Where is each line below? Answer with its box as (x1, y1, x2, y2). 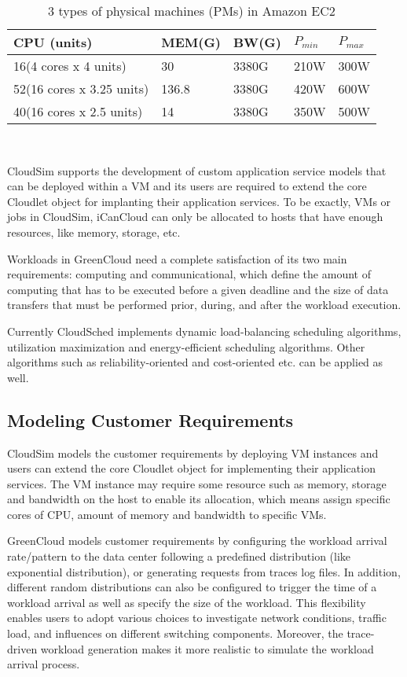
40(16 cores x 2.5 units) (13, 102, 143, 120)
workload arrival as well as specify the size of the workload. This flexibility (7, 594, 366, 610)
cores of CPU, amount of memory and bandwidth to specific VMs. (7, 506, 327, 522)
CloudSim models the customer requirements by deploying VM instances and (7, 444, 379, 461)
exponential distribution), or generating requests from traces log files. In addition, (7, 563, 401, 579)
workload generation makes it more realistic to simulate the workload (40, 640, 374, 657)
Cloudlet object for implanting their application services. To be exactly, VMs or (7, 193, 391, 209)
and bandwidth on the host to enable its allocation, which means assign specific (7, 491, 390, 507)
